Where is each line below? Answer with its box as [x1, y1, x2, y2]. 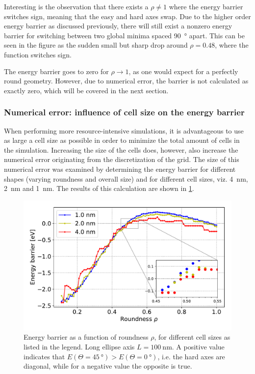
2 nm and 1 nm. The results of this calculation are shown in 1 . [4, 183, 194, 193]
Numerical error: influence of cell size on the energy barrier [4, 106, 245, 118]
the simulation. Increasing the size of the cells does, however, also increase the [4, 144, 238, 155]
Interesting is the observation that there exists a [4, 1, 149, 11]
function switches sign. [4, 49, 72, 59]
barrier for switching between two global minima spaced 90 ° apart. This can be [4, 30, 245, 40]
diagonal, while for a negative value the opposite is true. [24, 361, 192, 371]
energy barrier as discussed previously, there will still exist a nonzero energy [4, 21, 232, 31]
